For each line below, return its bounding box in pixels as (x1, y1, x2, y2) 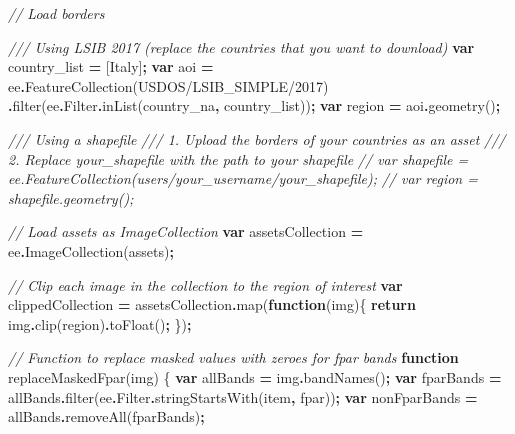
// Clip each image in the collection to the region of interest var (8, 274, 403, 295)
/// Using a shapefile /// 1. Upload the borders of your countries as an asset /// (8, 128, 506, 149)
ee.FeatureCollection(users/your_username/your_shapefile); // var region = (8, 168, 478, 189)
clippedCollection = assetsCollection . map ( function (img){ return (8, 294, 416, 315)
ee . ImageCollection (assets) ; (8, 240, 174, 261)
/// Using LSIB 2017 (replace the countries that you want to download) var (8, 36, 475, 57)
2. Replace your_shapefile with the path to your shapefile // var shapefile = (8, 148, 469, 169)
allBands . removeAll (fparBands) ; (8, 406, 205, 427)
